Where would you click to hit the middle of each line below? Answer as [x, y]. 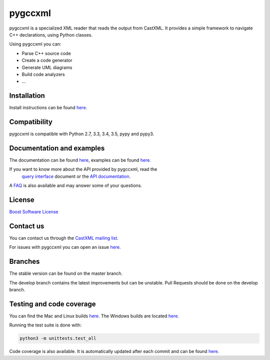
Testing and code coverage [52, 304]
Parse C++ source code [46, 53]
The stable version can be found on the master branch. [66, 273]
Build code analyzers [43, 74]
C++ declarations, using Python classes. [51, 35]
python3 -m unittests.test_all [58, 338]
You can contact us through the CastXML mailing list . [64, 238]
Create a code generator [47, 61]
